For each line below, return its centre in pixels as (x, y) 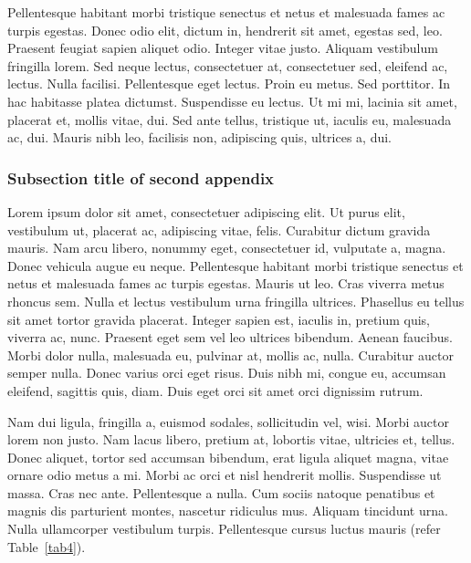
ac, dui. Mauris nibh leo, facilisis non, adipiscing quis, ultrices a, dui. (199, 137)
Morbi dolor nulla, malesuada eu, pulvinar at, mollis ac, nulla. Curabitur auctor (230, 354)
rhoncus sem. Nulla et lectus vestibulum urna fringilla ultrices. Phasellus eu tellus (236, 301)
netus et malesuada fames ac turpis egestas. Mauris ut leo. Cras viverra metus (226, 283)
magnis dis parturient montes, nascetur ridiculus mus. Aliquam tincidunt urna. (228, 511)
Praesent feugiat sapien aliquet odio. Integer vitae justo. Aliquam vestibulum (223, 48)
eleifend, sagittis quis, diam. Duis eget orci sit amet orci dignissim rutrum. (215, 390)
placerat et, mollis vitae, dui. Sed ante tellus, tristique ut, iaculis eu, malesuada (230, 119)
